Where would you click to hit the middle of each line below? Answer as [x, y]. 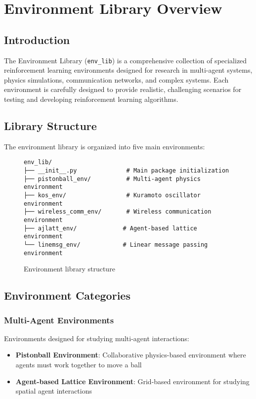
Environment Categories [67, 295]
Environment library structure [69, 269]
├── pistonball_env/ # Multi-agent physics [112, 179]
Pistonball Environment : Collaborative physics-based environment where [131, 355]
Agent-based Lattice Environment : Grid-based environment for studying [132, 381]
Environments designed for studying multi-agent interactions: [97, 338]
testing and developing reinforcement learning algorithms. [91, 99]
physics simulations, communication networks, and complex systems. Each [116, 79]
